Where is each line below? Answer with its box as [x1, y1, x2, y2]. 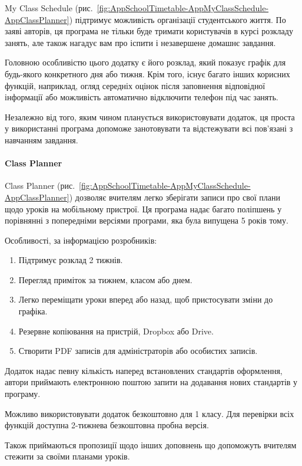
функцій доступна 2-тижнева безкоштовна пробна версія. [5, 419, 209, 431]
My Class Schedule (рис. [5, 2, 93, 14]
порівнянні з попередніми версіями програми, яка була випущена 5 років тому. [5, 214, 288, 227]
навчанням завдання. [5, 133, 78, 146]
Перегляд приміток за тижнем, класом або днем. [18, 273, 193, 285]
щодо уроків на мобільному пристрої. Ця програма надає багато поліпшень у [5, 202, 282, 215]
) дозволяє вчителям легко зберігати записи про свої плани [69, 191, 280, 203]
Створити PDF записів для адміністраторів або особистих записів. [18, 344, 258, 357]
